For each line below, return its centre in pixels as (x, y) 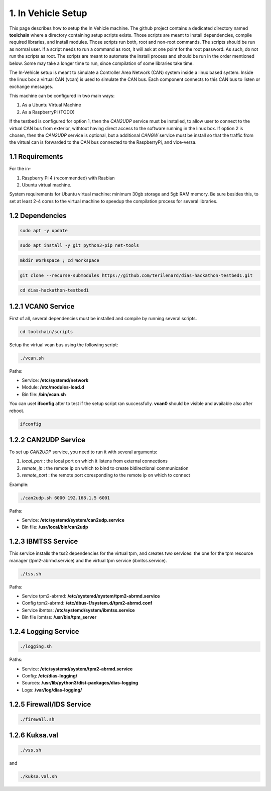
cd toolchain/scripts (46, 331)
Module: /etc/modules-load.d (53, 387)
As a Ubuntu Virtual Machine (51, 105)
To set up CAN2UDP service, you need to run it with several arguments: (83, 452)
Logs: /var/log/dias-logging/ (52, 690)
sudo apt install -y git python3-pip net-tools (79, 245)
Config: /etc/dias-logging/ (50, 675)
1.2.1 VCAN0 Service (42, 306)
